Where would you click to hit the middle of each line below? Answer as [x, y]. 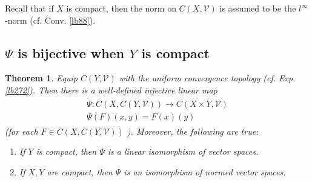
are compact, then [80, 171]
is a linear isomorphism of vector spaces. [183, 151]
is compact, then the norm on [121, 8]
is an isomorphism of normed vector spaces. [205, 171]
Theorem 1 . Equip [41, 78]
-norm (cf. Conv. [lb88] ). [50, 20]
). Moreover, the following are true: [193, 131]
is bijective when [71, 52]
